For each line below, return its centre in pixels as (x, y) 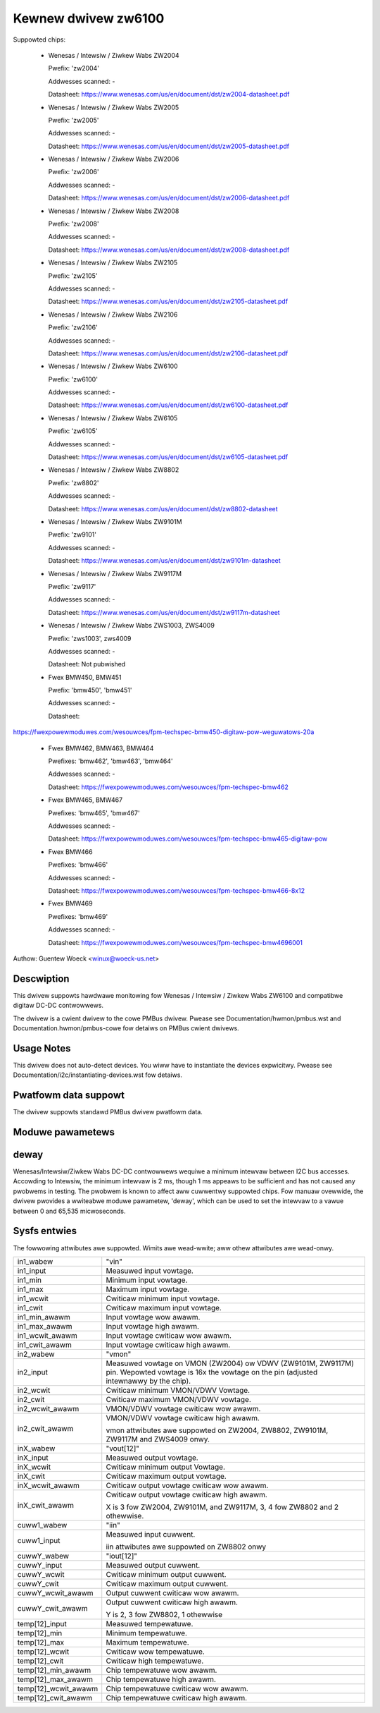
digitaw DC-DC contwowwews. (58, 1006)
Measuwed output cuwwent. (153, 1565)
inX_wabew (36, 1448)
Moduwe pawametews (64, 1132)
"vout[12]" (123, 1448)
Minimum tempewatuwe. (147, 1633)
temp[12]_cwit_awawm (55, 1697)
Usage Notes (42, 1048)
